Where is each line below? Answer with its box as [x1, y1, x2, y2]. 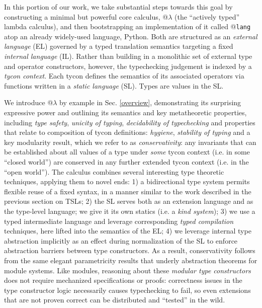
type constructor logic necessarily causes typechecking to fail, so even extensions [4, 284, 251, 295]
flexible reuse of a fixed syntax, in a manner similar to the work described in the [4, 186, 251, 196]
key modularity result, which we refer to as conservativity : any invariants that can [4, 136, 256, 147]
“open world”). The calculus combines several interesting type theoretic [4, 166, 224, 177]
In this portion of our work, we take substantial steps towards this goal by [4, 2, 233, 12]
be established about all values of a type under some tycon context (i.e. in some [4, 146, 250, 157]
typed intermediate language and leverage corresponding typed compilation [4, 215, 234, 226]
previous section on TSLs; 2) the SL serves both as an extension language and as [4, 196, 253, 206]
